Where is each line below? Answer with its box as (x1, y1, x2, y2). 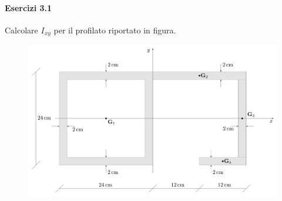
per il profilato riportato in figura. (53, 23, 176, 36)
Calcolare (5, 23, 38, 36)
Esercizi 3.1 (5, 1, 52, 13)
